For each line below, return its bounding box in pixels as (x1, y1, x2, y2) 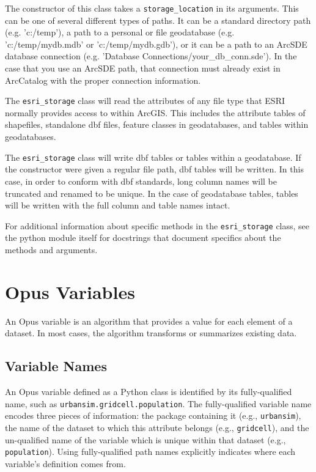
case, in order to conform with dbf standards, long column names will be (5, 174, 277, 187)
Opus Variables (5, 279, 135, 304)
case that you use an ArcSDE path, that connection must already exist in (5, 62, 281, 75)
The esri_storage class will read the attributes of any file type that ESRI (5, 94, 285, 107)
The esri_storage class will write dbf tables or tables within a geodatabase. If (5, 150, 301, 163)
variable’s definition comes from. (5, 457, 126, 470)
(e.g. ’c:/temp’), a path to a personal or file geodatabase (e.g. (5, 26, 235, 39)
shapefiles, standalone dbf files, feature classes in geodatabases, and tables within (5, 118, 309, 131)
